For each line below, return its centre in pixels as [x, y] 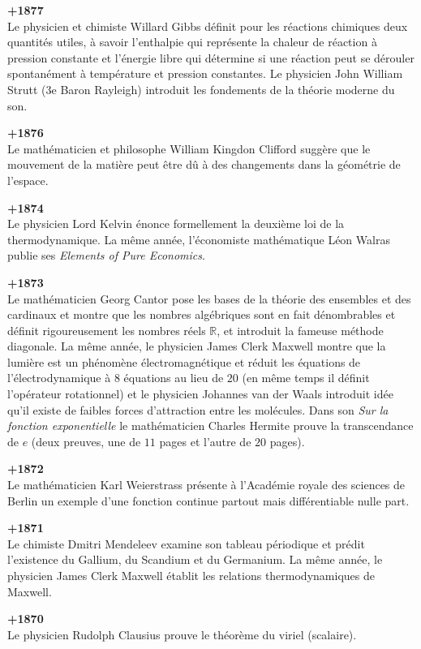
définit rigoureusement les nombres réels [107, 330]
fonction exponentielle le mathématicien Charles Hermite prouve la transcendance [210, 426]
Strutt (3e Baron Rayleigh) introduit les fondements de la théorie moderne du [201, 89]
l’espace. [28, 180]
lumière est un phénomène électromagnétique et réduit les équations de [184, 361]
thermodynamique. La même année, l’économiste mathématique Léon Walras [199, 239]
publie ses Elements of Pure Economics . [106, 255]
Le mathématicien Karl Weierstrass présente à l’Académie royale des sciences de [206, 485]
